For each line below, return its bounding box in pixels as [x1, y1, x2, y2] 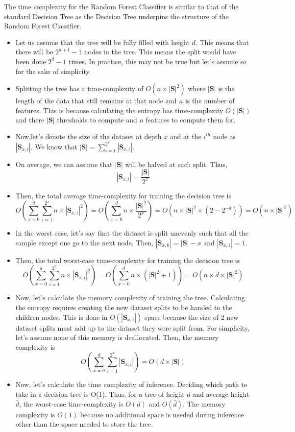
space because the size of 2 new [144, 312, 239, 322]
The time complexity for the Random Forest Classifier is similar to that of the [4, 1, 239, 11]
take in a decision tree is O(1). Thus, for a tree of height [15, 388, 185, 399]
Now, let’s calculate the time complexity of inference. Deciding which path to [15, 379, 247, 389]
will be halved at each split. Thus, [125, 159, 227, 169]
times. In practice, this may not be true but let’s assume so [68, 56, 246, 66]
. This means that [195, 37, 249, 47]
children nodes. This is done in [15, 312, 108, 322]
